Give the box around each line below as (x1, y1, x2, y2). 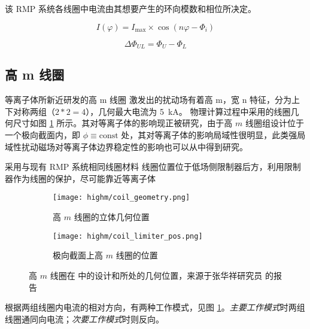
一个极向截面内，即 (5, 129, 80, 141)
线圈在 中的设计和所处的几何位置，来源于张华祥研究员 (50, 269, 263, 281)
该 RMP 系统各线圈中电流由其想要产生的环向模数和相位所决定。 (5, 2, 256, 14)
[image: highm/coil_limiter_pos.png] (53, 231, 203, 240)
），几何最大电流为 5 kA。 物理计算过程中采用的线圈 (86, 105, 291, 117)
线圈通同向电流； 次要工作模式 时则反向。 (5, 312, 164, 325)
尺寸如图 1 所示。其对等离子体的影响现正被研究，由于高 (13, 117, 233, 129)
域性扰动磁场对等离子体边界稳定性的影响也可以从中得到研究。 (5, 140, 248, 153)
